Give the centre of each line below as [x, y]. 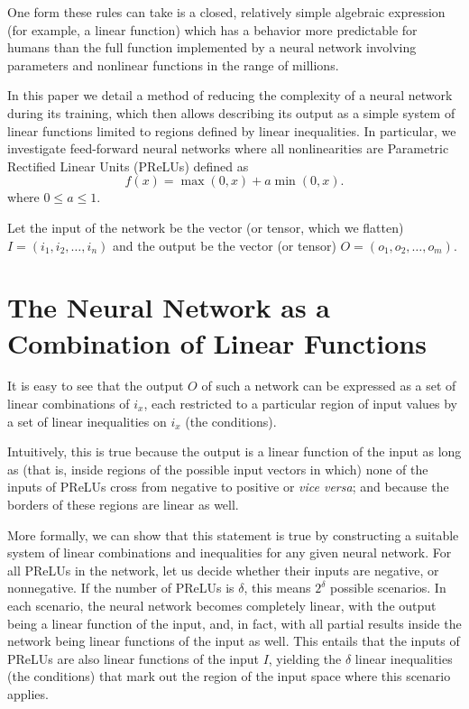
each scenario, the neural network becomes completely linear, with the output [222, 605]
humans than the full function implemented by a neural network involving [212, 47]
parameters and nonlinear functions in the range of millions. [173, 64]
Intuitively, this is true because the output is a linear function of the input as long [234, 451]
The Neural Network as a [169, 307]
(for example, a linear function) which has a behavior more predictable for [212, 29]
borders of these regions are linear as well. [123, 504]
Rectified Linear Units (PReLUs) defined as [128, 166]
